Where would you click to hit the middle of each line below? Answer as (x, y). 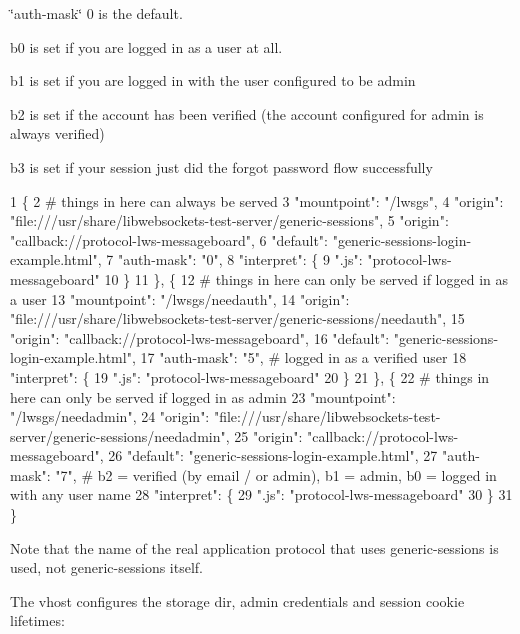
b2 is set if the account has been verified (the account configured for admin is (247, 113)
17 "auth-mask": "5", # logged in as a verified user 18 (303, 357)
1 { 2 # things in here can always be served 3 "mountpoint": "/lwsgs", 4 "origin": (257, 200)
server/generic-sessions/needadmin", (120, 435)
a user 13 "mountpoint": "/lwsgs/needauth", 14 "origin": (180, 298)
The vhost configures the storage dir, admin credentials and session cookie (237, 600)
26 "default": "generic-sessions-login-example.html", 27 (273, 455)
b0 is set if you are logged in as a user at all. (146, 46)
